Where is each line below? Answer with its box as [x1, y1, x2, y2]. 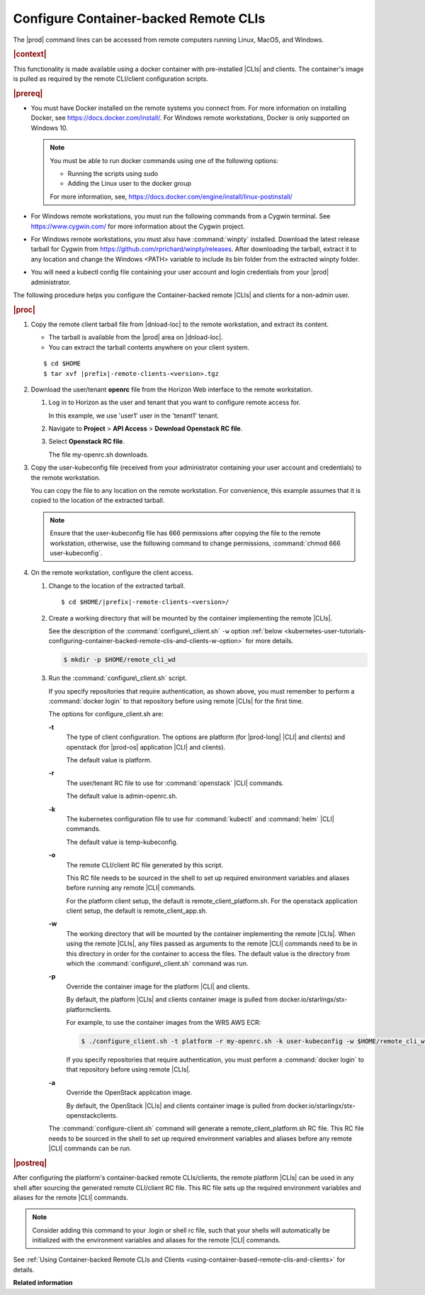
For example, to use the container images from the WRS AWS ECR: [66, 1018, 261, 1026]
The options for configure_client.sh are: [48, 710, 164, 718]
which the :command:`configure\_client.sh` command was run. [66, 960, 249, 968]
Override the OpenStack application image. [66, 1089, 193, 1097]
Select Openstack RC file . [48, 437, 125, 446]
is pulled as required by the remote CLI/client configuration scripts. [13, 74, 208, 83]
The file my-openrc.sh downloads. [48, 450, 149, 459]
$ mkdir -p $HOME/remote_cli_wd [63, 656, 176, 664]
